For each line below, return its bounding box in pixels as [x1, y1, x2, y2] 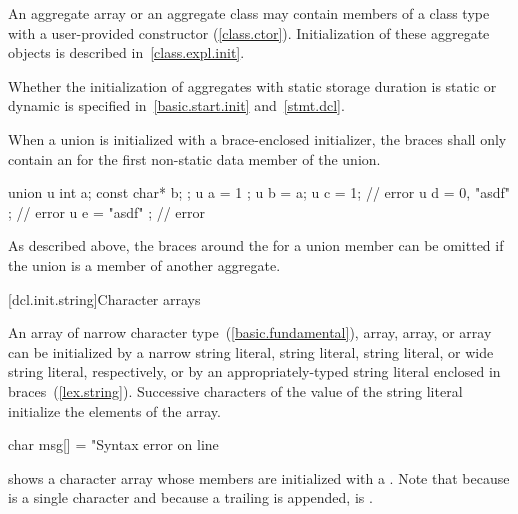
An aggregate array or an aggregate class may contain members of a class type [8, 3, 490, 23]
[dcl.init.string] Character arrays [8, 288, 201, 309]
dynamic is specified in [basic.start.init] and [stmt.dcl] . [8, 95, 345, 116]
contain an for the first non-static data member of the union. [8, 148, 381, 169]
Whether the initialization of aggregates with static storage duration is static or [8, 75, 497, 96]
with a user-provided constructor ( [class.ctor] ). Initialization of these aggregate [8, 22, 490, 43]
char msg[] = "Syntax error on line [8, 434, 219, 455]
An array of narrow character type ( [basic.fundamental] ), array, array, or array [8, 322, 492, 343]
